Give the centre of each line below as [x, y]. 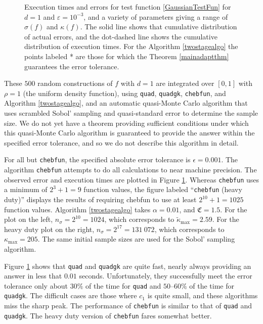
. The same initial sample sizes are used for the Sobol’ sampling [136, 239]
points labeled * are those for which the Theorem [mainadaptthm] [127, 56]
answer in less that [33, 276]
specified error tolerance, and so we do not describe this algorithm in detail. [121, 142]
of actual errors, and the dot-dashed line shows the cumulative [121, 36]
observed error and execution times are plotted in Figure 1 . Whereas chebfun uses [132, 179]
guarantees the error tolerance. [72, 66]
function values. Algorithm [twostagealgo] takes [77, 209]
